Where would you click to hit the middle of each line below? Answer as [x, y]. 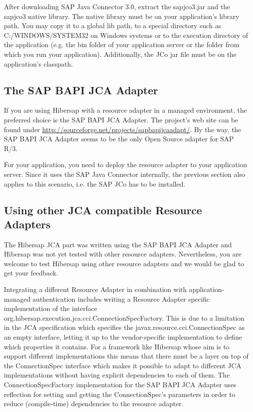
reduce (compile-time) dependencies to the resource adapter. [94, 403]
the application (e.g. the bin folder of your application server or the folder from [122, 44]
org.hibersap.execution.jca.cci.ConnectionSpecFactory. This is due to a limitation [124, 318]
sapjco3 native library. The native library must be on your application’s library [122, 16]
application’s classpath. [38, 63]
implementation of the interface [51, 308]
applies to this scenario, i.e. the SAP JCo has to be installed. [95, 183]
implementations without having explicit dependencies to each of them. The [117, 375]
